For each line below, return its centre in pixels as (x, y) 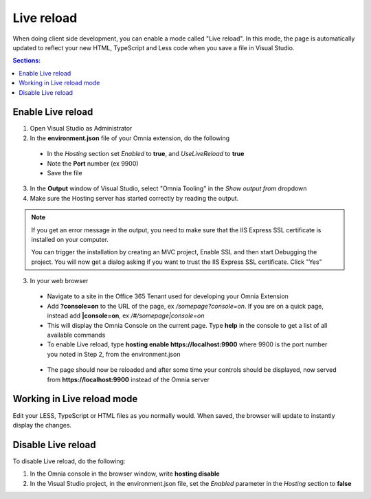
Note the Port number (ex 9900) (93, 163)
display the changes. (42, 425)
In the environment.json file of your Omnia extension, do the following (130, 138)
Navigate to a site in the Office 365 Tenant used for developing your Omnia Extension (168, 296)
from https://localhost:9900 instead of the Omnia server (128, 379)
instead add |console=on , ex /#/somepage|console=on (126, 315)
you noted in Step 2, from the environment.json (114, 354)
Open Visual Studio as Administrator (81, 129)
